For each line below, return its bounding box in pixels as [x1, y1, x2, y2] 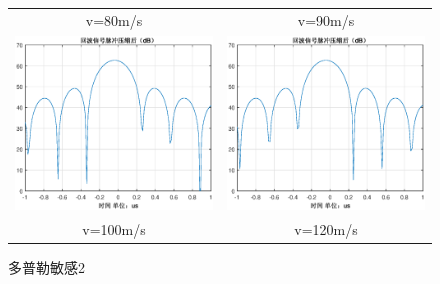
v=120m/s [294, 219, 358, 240]
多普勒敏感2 [8, 257, 85, 278]
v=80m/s [85, 9, 143, 30]
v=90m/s [297, 9, 355, 30]
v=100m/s [82, 219, 146, 240]
